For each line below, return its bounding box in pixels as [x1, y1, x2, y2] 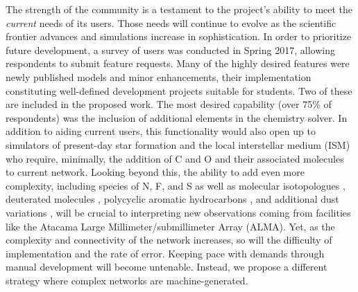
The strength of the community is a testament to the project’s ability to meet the [6, 2, 353, 16]
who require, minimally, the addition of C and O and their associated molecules [6, 151, 344, 165]
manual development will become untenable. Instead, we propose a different [6, 259, 327, 274]
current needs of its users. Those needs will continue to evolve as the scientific [6, 15, 336, 30]
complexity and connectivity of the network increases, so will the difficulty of [6, 232, 332, 247]
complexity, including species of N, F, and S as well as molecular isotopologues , [6, 178, 346, 192]
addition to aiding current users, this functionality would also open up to [6, 124, 316, 138]
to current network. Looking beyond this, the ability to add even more [6, 165, 305, 179]
